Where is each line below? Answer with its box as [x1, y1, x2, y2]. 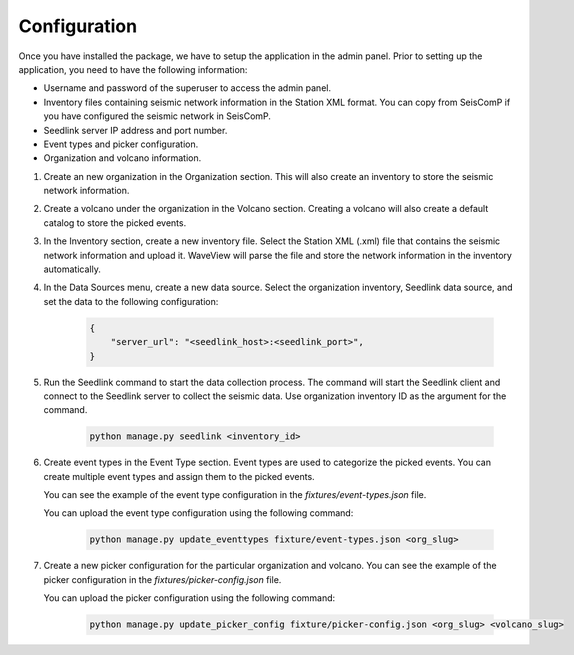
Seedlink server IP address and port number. [43, 124, 228, 136]
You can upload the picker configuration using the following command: [43, 592, 336, 604]
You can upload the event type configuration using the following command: [43, 507, 354, 519]
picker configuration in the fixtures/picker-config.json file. [43, 573, 282, 585]
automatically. [43, 263, 102, 275]
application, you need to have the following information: [18, 63, 248, 75]
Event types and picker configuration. [43, 138, 199, 150]
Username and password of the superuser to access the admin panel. [43, 82, 332, 94]
